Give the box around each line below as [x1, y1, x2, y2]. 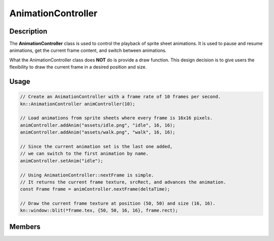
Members [9, 222, 41, 231]
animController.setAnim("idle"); [20, 158, 104, 164]
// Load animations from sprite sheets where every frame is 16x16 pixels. [20, 115, 213, 121]
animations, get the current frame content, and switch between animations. [9, 47, 167, 53]
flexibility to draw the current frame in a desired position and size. [9, 64, 147, 70]
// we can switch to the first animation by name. [20, 150, 149, 157]
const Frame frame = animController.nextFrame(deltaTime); [20, 186, 170, 192]
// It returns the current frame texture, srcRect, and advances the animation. [20, 179, 226, 185]
